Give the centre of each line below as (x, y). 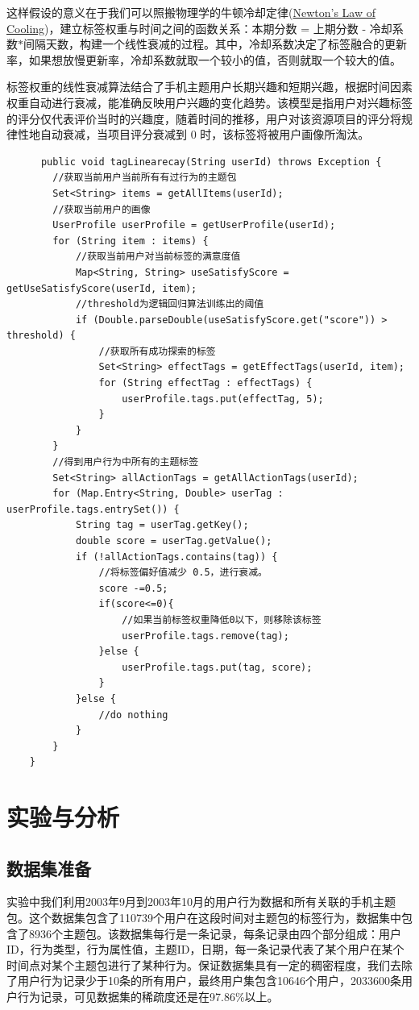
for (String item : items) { (131, 241)
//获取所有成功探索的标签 (157, 351)
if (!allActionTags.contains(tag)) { (176, 557)
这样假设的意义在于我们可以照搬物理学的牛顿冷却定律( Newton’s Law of (191, 12)
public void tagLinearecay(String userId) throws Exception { (211, 162)
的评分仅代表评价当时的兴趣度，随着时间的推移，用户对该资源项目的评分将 (204, 118)
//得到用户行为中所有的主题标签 (126, 462)
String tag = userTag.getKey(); (162, 525)
